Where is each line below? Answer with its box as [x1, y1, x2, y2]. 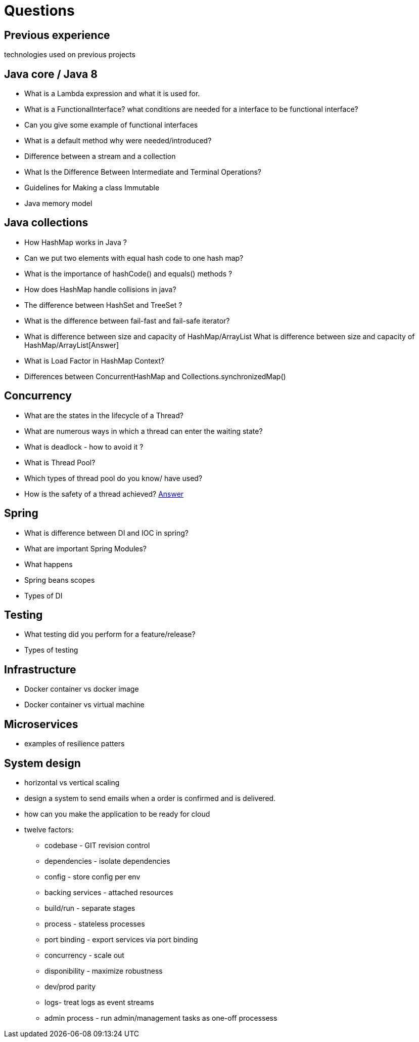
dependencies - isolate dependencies [44, 856, 170, 865]
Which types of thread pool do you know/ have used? [24, 473, 203, 483]
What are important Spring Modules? [24, 544, 147, 553]
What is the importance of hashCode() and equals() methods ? [24, 269, 232, 278]
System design [4, 756, 81, 770]
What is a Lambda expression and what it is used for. [24, 89, 200, 98]
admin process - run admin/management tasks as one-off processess [44, 1013, 277, 1022]
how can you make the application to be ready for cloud [24, 809, 210, 818]
